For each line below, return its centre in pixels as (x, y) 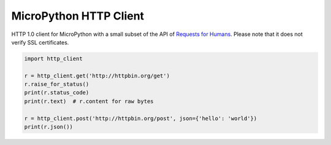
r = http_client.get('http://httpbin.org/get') (97, 76)
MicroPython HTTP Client (78, 16)
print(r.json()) (49, 127)
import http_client (53, 58)
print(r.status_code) (57, 93)
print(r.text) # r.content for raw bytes (89, 101)
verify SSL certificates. (40, 42)
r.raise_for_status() (57, 84)
